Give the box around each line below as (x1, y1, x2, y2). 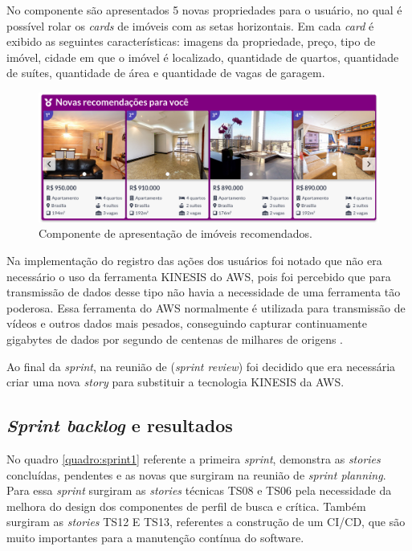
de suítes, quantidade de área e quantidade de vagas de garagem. (6, 64, 325, 81)
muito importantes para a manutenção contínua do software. (6, 529, 304, 545)
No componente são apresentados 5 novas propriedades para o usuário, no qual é (6, 2, 402, 18)
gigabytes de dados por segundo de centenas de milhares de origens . (6, 331, 344, 348)
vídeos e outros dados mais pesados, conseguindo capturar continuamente (6, 315, 368, 332)
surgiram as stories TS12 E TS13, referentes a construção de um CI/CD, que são (6, 513, 406, 530)
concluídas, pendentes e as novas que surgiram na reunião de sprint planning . (6, 466, 386, 483)
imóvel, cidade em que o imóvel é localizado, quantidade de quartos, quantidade (6, 48, 399, 65)
